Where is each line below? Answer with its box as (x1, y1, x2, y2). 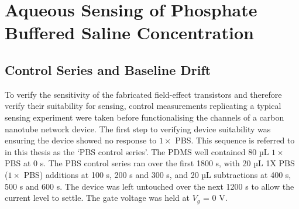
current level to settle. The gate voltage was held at (5, 191, 190, 204)
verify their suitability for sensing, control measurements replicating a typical (5, 100, 281, 112)
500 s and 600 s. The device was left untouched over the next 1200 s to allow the (5, 180, 294, 192)
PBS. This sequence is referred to (175, 134, 295, 146)
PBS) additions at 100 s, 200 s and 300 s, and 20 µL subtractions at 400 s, (23, 168, 291, 180)
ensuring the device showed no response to (5, 134, 157, 146)
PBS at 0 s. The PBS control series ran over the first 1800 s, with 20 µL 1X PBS (5, 157, 295, 169)
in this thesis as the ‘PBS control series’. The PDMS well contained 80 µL (5, 145, 269, 157)
